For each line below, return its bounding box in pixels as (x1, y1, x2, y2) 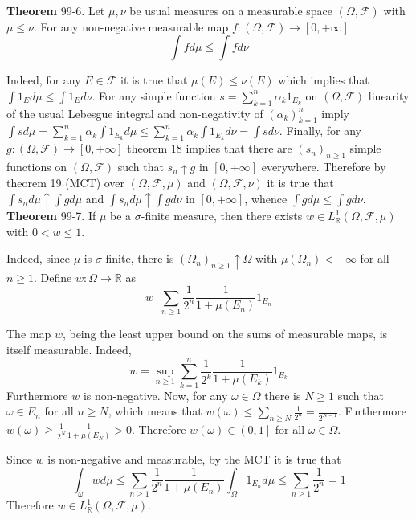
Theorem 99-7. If (6, 207, 96, 224)
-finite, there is (101, 250, 174, 267)
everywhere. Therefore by (261, 157, 386, 174)
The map (6, 325, 51, 342)
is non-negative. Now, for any (83, 386, 228, 403)
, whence (244, 190, 288, 206)
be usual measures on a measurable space (129, 2, 333, 18)
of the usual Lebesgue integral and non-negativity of (6, 104, 263, 121)
